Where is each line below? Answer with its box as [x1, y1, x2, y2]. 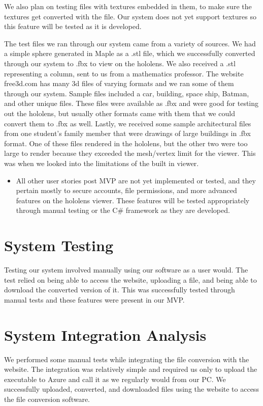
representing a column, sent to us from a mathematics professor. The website [4, 68, 244, 78]
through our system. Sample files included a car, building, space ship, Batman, [4, 88, 249, 98]
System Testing [4, 235, 114, 256]
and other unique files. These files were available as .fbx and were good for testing [4, 98, 259, 109]
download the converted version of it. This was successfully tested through [4, 284, 235, 295]
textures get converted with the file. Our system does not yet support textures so [4, 11, 256, 21]
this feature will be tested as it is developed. [4, 21, 142, 32]
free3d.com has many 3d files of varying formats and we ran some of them [4, 78, 234, 89]
